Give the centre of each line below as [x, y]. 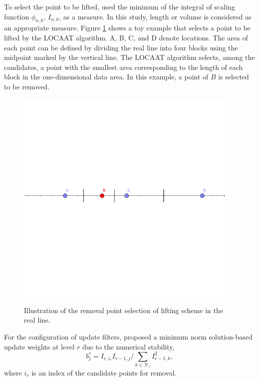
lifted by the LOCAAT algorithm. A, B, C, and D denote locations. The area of [126, 37]
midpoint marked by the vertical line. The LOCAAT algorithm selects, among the [129, 57]
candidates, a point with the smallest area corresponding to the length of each [124, 67]
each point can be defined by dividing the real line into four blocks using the [121, 47]
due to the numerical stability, [128, 346]
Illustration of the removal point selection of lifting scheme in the [124, 310]
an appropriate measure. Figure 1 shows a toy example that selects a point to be [127, 28]
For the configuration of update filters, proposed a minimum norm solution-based [128, 336]
